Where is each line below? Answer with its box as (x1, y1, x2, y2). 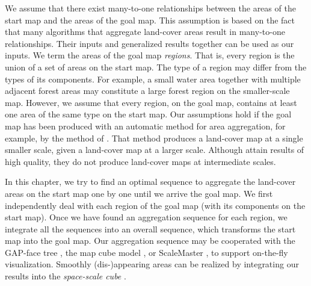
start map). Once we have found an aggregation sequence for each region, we (5, 211, 288, 223)
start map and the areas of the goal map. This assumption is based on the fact (5, 13, 295, 26)
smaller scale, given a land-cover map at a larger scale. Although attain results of (5, 143, 304, 156)
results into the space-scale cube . (5, 270, 126, 282)
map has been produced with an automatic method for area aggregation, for (5, 119, 286, 132)
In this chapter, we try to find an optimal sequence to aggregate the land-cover (5, 175, 296, 188)
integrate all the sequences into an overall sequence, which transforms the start (5, 222, 296, 235)
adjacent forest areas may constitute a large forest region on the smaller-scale (5, 84, 290, 97)
